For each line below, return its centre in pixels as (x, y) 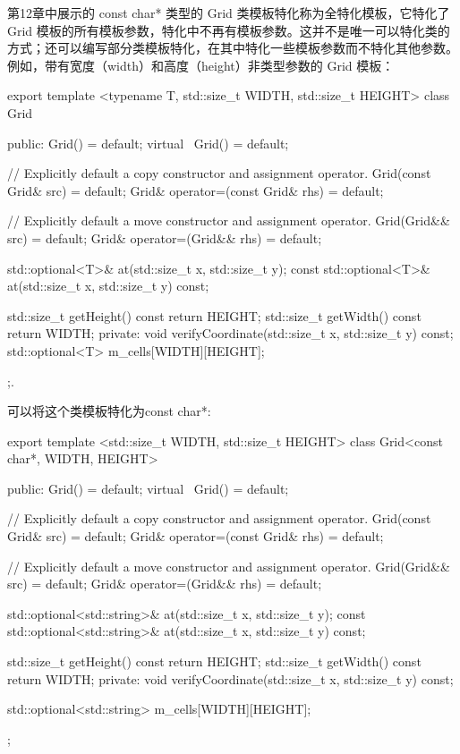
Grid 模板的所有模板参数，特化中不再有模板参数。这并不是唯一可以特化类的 (229, 30)
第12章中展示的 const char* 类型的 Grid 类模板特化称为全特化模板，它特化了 (229, 13)
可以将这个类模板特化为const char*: (109, 411)
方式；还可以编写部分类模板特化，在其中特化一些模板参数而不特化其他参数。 (233, 48)
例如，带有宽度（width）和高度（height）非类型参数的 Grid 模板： (201, 65)
